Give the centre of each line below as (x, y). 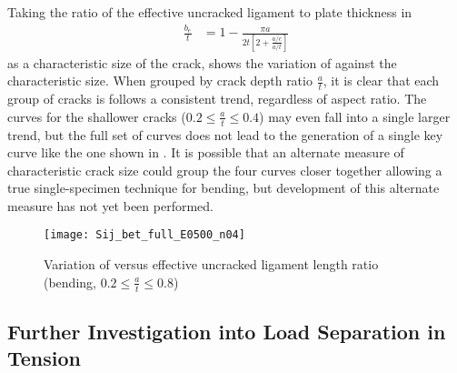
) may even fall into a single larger (355, 116)
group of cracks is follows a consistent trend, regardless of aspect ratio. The (217, 99)
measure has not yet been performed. (110, 205)
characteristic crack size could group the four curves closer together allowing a (225, 170)
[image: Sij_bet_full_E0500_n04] (144, 235)
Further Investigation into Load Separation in (227, 331)
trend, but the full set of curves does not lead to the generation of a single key (225, 134)
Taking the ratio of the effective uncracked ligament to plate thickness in (210, 12)
